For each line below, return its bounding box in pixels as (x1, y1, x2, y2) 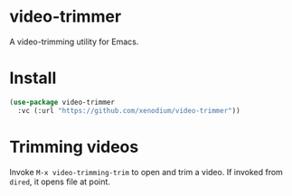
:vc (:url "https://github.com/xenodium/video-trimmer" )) (17, 106, 241, 115)
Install (9, 68, 57, 89)
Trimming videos (9, 136, 139, 157)
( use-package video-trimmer (9, 98, 116, 107)
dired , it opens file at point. (9, 176, 111, 187)
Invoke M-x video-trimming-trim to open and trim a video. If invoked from (9, 166, 283, 177)
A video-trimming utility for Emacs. (9, 36, 139, 47)
